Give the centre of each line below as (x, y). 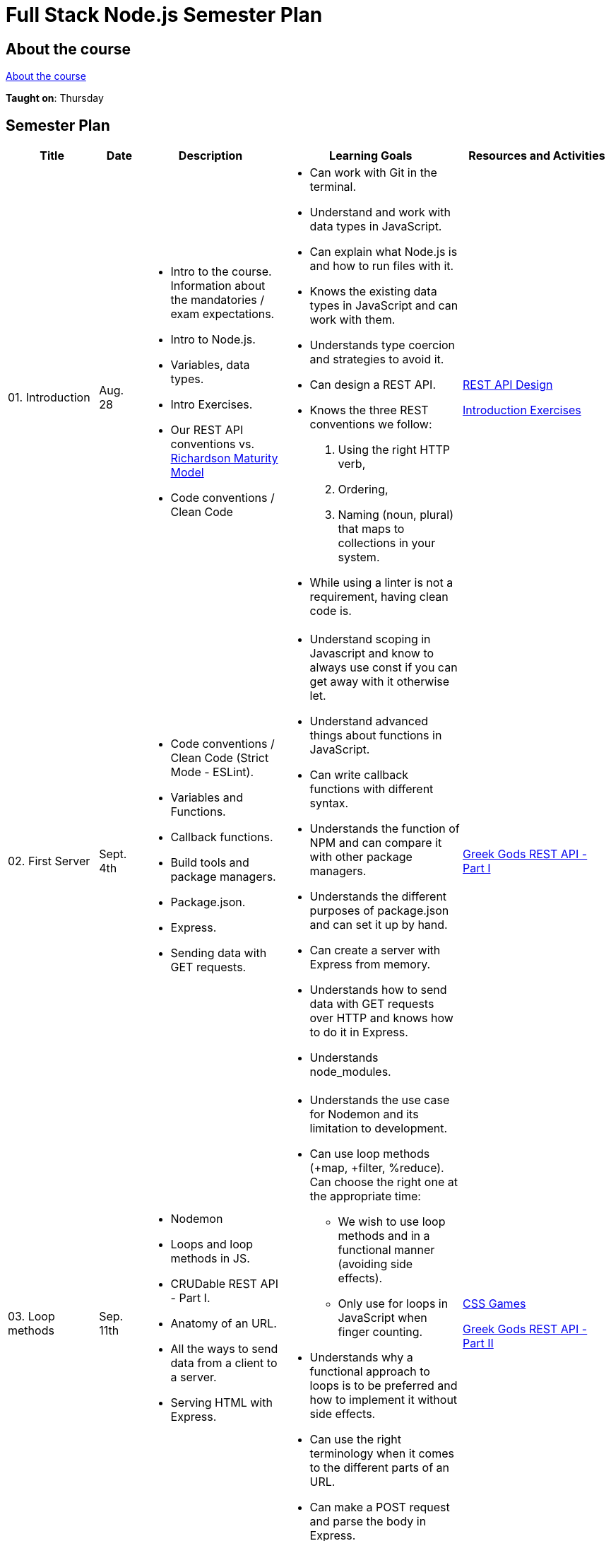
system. (359, 557)
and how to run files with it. (382, 266)
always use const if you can (384, 668)
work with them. (352, 320)
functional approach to (370, 1372)
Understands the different (378, 897)
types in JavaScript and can (384, 306)
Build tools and (210, 863)
